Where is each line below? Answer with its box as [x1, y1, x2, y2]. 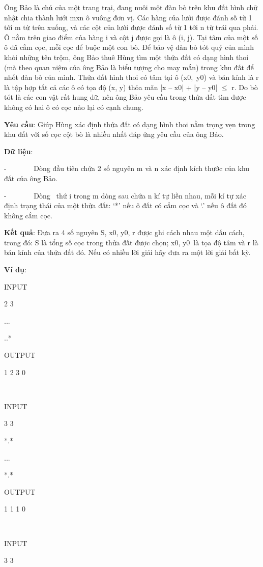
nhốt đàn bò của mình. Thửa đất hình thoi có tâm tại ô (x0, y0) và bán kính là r [4, 72, 259, 82]
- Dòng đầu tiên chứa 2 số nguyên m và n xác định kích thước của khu [4, 163, 250, 174]
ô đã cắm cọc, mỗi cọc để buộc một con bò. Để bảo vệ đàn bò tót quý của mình [4, 42, 254, 52]
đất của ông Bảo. [4, 173, 57, 183]
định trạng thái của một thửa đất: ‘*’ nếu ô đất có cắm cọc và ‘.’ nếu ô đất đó [4, 200, 247, 211]
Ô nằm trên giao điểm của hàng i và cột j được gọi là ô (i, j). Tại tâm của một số [4, 32, 258, 42]
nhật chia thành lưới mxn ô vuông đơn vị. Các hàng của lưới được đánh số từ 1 [4, 12, 252, 22]
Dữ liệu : [4, 146, 33, 156]
